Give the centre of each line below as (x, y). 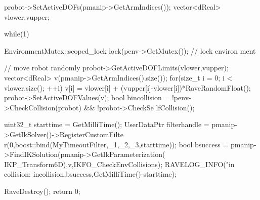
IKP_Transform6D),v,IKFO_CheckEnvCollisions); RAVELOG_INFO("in (119, 164)
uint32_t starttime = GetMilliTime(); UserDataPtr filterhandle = (107, 124)
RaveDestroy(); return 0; (42, 191)
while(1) (17, 34)
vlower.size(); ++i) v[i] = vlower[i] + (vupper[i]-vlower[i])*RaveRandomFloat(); (127, 87)
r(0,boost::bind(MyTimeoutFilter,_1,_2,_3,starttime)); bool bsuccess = (116, 144)
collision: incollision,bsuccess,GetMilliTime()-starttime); (90, 174)
